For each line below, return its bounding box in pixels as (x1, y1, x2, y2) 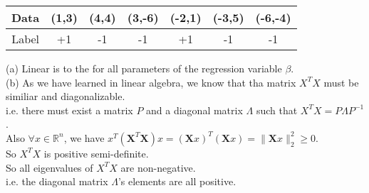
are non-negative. (120, 160, 196, 175)
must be (323, 75, 359, 89)
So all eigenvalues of (6, 160, 93, 175)
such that (256, 102, 298, 117)
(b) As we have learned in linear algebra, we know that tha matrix (6, 75, 296, 89)
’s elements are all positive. (118, 174, 237, 189)
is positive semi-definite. (43, 145, 149, 160)
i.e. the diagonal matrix (6, 174, 108, 189)
